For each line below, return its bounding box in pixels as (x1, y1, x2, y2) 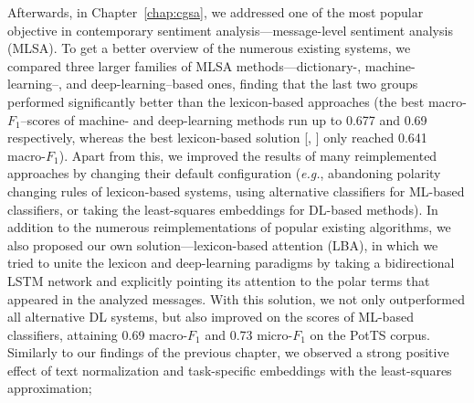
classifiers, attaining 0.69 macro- (7, 324, 188, 344)
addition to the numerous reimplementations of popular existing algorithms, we (7, 217, 451, 237)
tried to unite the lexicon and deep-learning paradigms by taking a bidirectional (7, 253, 455, 272)
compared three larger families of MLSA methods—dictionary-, (7, 56, 362, 75)
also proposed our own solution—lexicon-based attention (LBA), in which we (7, 235, 438, 254)
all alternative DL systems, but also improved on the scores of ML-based (7, 307, 414, 326)
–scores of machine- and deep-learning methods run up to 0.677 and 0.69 (20, 110, 427, 129)
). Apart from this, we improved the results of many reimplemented (58, 145, 437, 164)
